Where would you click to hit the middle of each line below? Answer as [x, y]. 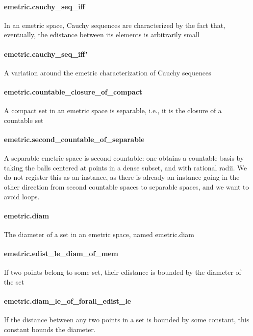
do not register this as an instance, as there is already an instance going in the [122, 177]
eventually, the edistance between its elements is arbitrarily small [102, 35]
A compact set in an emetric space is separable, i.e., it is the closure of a [113, 110]
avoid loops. [22, 196]
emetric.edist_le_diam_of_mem [61, 253]
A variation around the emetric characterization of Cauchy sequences [108, 72]
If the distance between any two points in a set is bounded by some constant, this [127, 320]
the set [14, 281]
